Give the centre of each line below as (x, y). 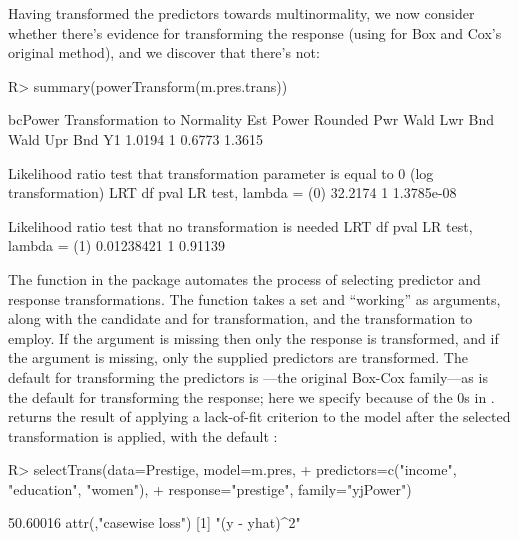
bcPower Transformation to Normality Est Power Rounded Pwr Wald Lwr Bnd (251, 119)
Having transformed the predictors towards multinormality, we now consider (241, 13)
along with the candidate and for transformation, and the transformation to (240, 318)
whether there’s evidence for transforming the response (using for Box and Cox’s (255, 32)
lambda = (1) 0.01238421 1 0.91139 (116, 245)
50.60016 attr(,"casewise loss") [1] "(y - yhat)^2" (154, 522)
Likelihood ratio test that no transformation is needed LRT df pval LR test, (240, 225)
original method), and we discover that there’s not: (164, 52)
